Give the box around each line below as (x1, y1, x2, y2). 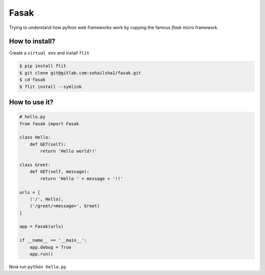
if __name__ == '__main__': (19, 238, 87, 243)
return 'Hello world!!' (40, 149, 98, 154)
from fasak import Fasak (19, 121, 79, 126)
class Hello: (19, 135, 51, 140)
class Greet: (19, 162, 51, 168)
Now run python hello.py (9, 264, 67, 270)
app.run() (29, 251, 53, 257)
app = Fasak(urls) (19, 224, 64, 229)
